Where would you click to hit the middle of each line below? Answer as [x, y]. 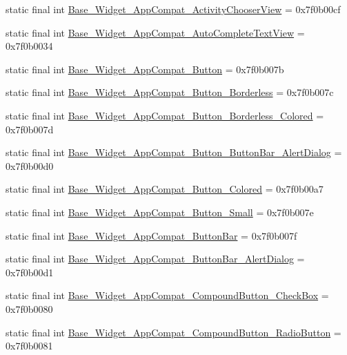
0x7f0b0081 [29, 346]
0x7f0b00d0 [30, 165]
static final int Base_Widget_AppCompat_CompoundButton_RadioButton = [173, 332]
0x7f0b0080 [29, 308]
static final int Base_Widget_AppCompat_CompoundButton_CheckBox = [167, 295]
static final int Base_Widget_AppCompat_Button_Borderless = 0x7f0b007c [170, 92]
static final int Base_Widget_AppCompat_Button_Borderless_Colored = [165, 115]
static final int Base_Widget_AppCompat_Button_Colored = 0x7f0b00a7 [165, 189]
